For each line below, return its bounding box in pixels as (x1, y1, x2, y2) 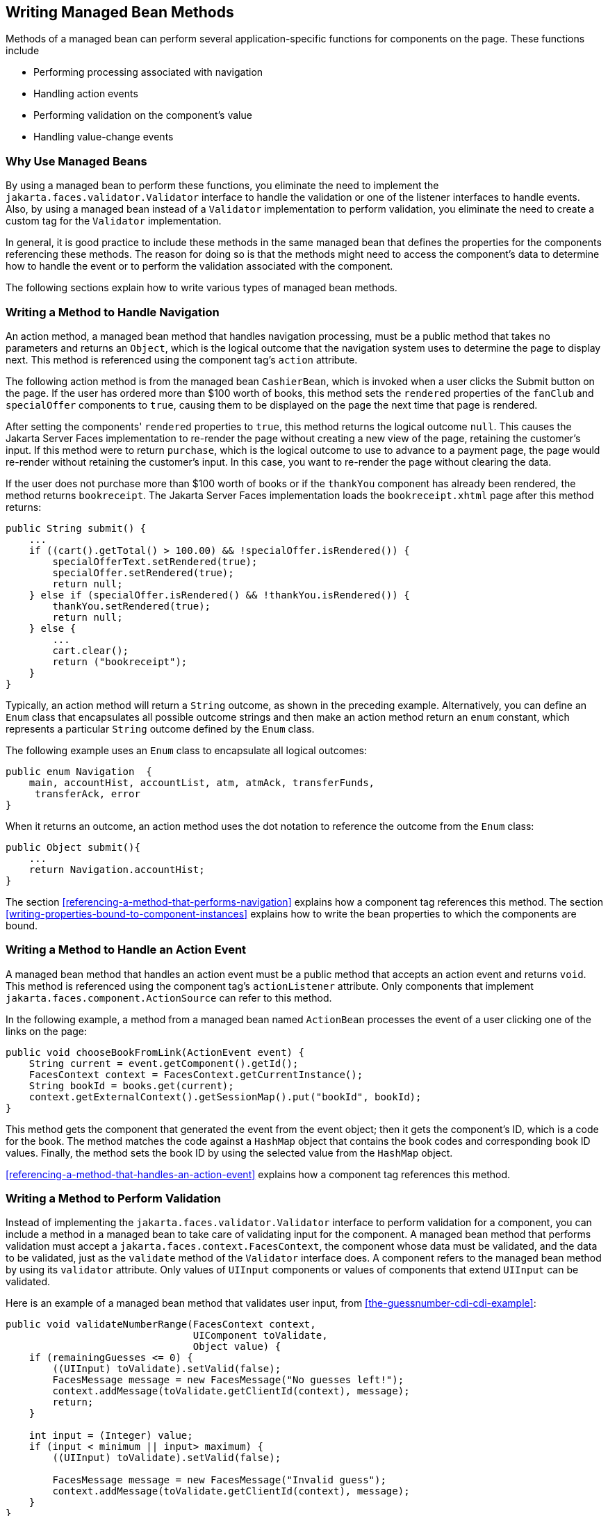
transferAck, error (35, 788, 140, 799)
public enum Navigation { (6, 765, 152, 777)
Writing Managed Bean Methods (6, 3, 234, 21)
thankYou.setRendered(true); (52, 600, 211, 612)
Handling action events (33, 88, 138, 100)
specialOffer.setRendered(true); (52, 567, 234, 578)
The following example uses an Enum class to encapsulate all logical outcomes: (6, 744, 367, 756)
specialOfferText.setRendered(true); (52, 555, 258, 567)
